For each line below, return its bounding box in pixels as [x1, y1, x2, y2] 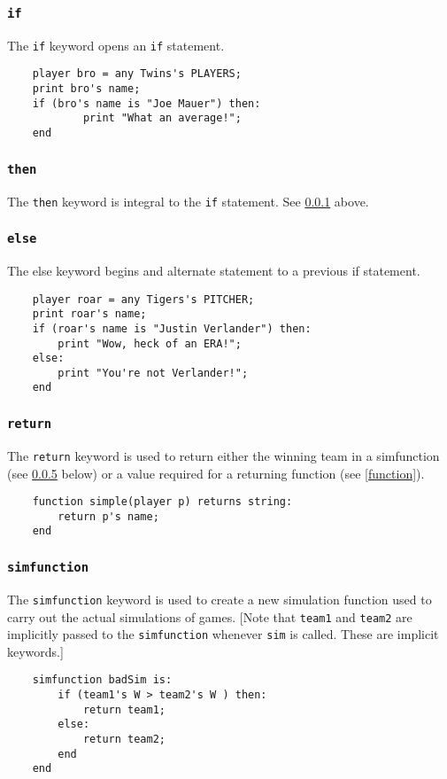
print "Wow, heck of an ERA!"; [58, 337, 242, 350]
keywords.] [7, 642, 64, 660]
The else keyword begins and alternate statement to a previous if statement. [7, 261, 420, 279]
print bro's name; [32, 82, 141, 96]
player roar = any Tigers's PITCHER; [32, 292, 255, 306]
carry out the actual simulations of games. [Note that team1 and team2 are [7, 607, 412, 626]
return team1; [82, 703, 166, 716]
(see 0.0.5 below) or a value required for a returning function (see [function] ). [7, 464, 425, 482]
